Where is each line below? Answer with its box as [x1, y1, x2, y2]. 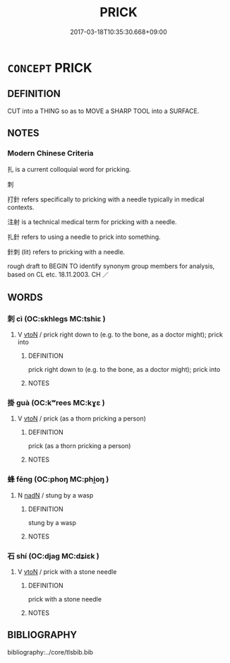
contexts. [7, 203, 35, 212]
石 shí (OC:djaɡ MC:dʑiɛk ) [7, 551, 100, 561]
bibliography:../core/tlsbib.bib [7, 647, 94, 656]
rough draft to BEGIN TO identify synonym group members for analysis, [7, 262, 215, 271]
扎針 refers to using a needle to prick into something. [7, 233, 161, 241]
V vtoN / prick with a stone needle [17, 568, 117, 576]
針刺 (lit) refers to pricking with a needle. [7, 248, 126, 257]
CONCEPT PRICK [7, 59, 93, 76]
